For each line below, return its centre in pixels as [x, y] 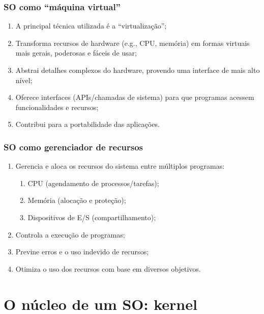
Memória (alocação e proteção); [77, 200]
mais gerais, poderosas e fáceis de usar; [76, 53]
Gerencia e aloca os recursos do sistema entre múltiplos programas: [120, 166]
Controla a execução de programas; [70, 234]
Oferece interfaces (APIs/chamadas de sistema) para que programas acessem [135, 97]
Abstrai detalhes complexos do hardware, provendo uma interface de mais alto [138, 70]
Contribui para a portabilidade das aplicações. [87, 124]
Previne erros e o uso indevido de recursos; [82, 252]
